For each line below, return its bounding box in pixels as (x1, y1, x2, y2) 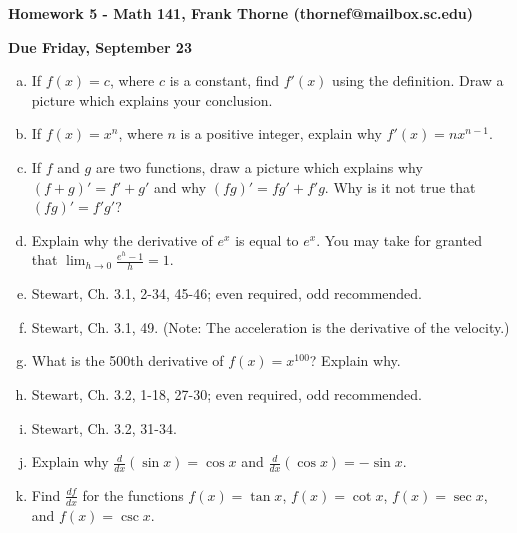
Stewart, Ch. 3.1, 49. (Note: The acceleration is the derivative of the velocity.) (31, 316, 510, 337)
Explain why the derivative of (31, 229, 213, 250)
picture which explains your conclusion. (31, 89, 273, 110)
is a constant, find (169, 70, 280, 91)
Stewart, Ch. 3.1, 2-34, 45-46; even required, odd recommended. (31, 283, 423, 304)
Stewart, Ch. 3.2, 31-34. (31, 417, 177, 438)
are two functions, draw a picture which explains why (95, 156, 423, 177)
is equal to (235, 229, 299, 250)
